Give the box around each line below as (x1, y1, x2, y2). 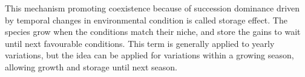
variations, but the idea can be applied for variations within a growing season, (5, 49, 294, 61)
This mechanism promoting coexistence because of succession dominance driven (5, 2, 300, 14)
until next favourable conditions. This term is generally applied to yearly (5, 37, 275, 49)
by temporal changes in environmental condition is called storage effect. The (5, 13, 287, 26)
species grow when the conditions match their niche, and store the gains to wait (5, 25, 301, 38)
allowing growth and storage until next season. (5, 60, 177, 73)
